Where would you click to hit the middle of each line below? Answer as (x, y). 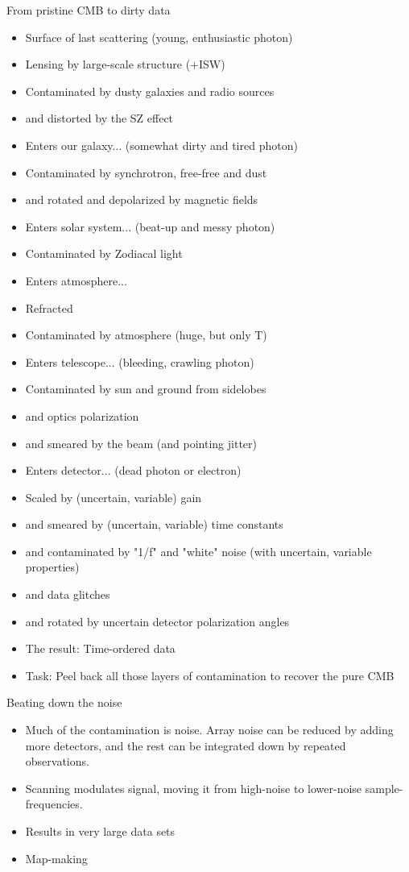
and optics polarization (82, 415)
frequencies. (54, 804)
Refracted (49, 307)
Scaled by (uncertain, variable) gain (114, 497)
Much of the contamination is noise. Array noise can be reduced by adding (209, 730)
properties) (52, 567)
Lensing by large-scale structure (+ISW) (125, 64)
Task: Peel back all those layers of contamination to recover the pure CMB (210, 675)
